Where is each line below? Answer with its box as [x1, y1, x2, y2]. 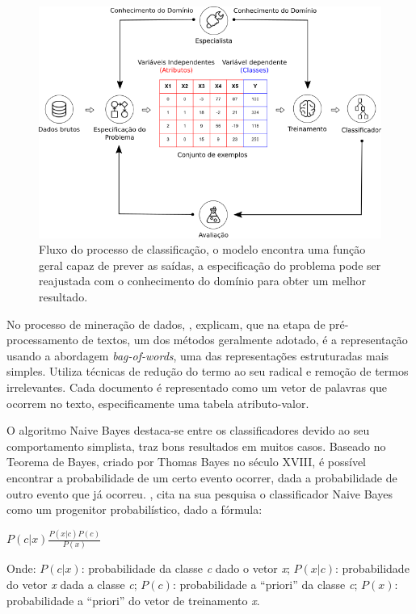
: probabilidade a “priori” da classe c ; [172, 576, 358, 592]
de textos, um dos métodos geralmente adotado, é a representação [82, 331, 408, 348]
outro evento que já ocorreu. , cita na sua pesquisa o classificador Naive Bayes [6, 485, 393, 502]
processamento [6, 331, 78, 348]
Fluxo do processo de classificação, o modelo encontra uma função [39, 241, 366, 258]
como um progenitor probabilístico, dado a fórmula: [6, 501, 263, 518]
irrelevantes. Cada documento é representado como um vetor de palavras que [6, 379, 387, 396]
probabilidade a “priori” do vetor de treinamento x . [6, 591, 260, 608]
